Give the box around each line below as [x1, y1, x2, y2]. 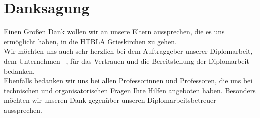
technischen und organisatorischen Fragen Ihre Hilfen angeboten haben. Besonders [4, 85, 256, 95]
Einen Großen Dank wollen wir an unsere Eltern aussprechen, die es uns [4, 26, 225, 37]
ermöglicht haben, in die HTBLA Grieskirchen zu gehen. [4, 36, 177, 46]
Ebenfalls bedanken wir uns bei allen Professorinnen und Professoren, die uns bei [4, 75, 253, 86]
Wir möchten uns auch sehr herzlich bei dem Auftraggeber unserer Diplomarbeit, [4, 46, 253, 56]
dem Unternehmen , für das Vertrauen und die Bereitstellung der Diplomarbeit [4, 55, 249, 66]
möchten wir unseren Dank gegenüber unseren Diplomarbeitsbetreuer [4, 95, 216, 105]
